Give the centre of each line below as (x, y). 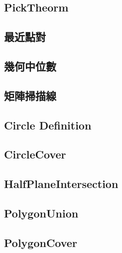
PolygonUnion (41, 213)
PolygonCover (41, 242)
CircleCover (35, 154)
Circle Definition (48, 125)
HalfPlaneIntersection (61, 184)
